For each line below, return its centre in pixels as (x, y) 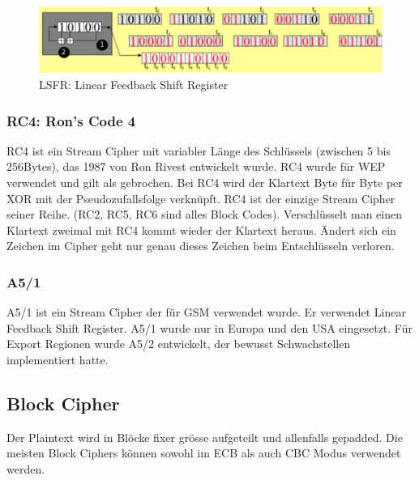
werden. (26, 468)
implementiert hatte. (58, 359)
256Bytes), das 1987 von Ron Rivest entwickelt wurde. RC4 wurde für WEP (196, 166)
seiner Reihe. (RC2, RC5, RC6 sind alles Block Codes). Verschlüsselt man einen (205, 214)
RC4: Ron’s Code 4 (71, 120)
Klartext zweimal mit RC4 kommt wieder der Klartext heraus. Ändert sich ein (201, 229)
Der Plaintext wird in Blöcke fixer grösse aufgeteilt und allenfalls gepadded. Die (205, 437)
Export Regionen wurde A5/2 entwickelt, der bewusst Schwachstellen (179, 344)
